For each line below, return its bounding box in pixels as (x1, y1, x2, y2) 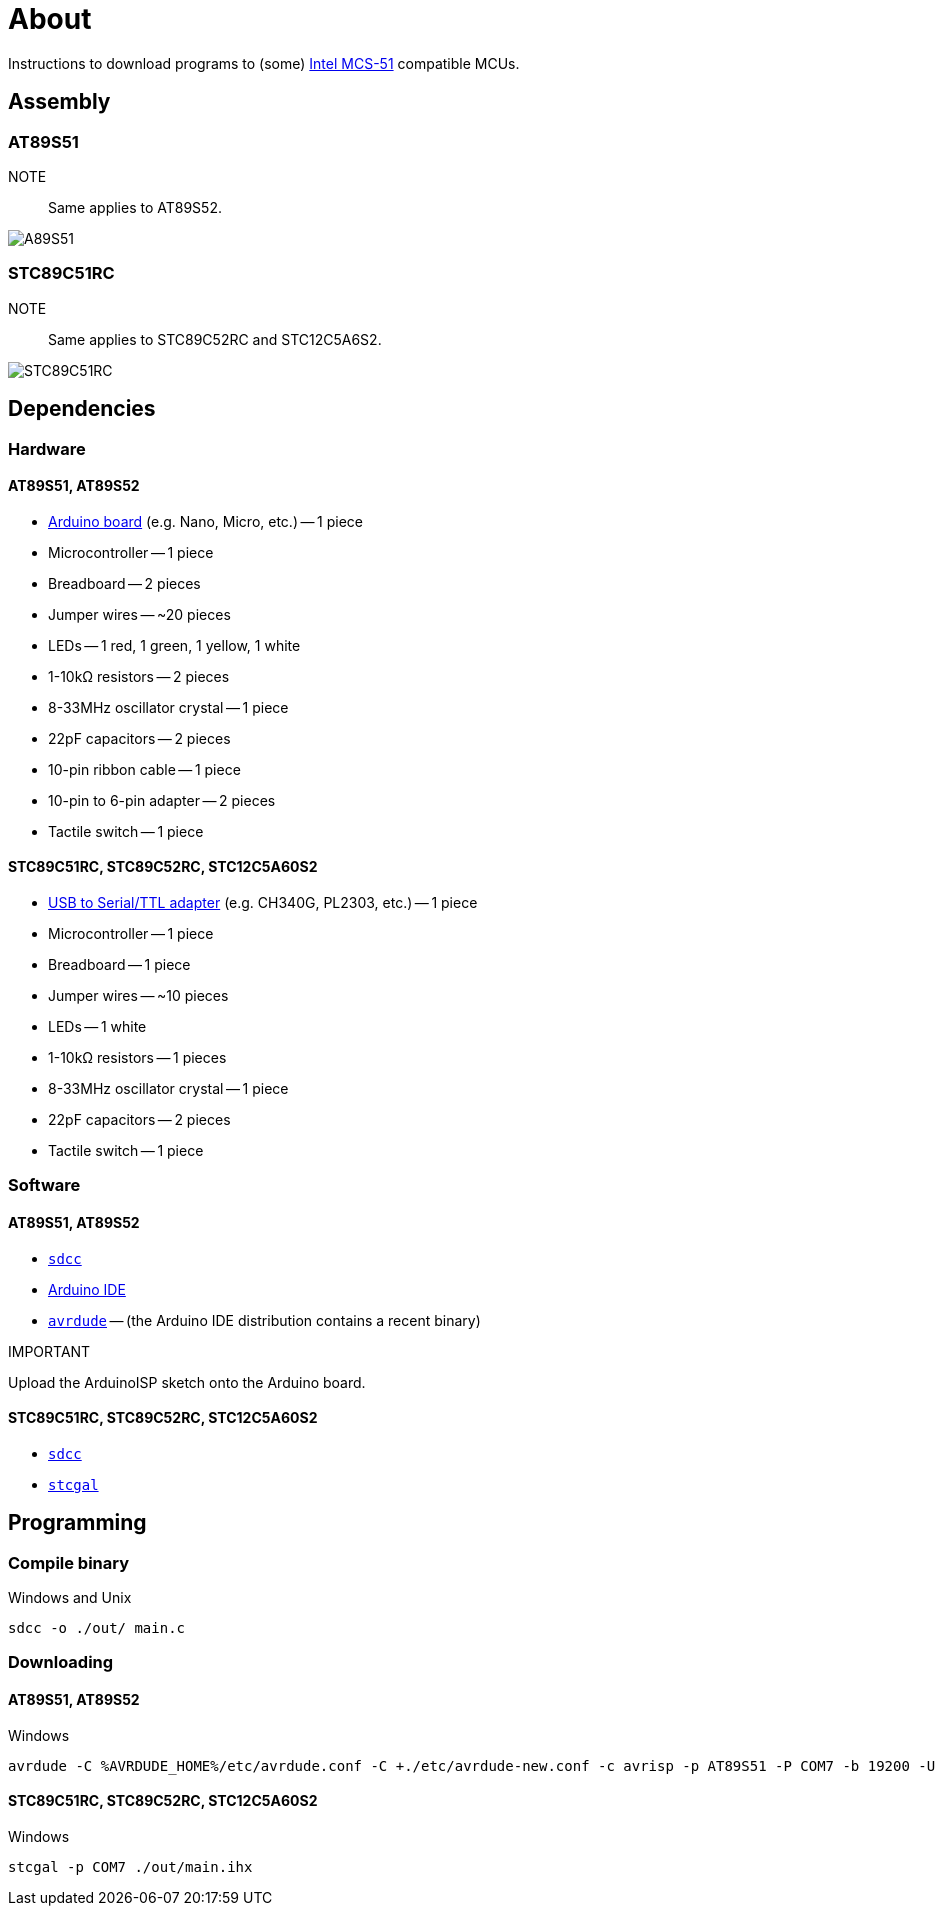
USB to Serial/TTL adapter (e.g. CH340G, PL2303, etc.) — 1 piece (48, 894, 478, 911)
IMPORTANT (8, 1342, 91, 1360)
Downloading (8, 1652, 114, 1673)
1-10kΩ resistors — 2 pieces (48, 667, 230, 685)
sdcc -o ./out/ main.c (8, 1620, 186, 1637)
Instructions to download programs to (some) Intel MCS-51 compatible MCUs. (8, 54, 520, 72)
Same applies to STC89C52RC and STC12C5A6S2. (48, 330, 382, 348)
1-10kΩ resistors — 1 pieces (48, 1049, 227, 1066)
